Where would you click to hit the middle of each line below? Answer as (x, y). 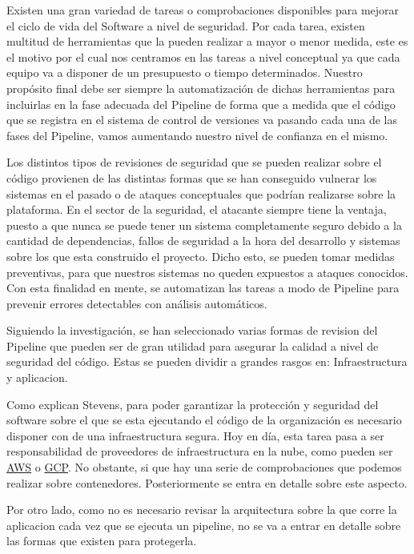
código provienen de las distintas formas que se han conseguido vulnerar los (192, 177)
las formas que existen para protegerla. (102, 541)
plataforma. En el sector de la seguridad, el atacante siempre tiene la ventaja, (197, 209)
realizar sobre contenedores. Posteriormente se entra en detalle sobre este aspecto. (207, 482)
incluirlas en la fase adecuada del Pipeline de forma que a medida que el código (201, 104)
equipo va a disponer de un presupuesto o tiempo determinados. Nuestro (185, 72)
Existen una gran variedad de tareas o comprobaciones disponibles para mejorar (203, 10)
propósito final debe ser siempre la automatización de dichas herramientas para (201, 88)
